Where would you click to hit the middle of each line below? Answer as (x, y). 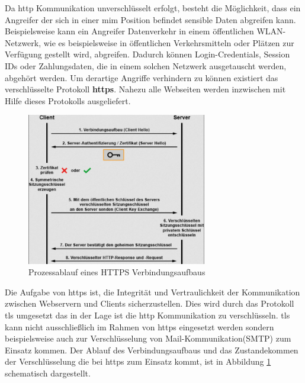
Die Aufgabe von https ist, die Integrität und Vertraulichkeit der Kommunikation (152, 292)
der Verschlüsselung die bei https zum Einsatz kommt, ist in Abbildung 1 (138, 361)
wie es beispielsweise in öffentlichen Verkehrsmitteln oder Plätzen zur (169, 42)
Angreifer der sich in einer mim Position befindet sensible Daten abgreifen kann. (150, 19)
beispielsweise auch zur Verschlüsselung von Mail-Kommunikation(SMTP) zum (148, 338)
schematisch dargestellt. (48, 373)
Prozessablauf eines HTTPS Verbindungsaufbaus (117, 272)
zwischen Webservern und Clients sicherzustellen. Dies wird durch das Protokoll (150, 303)
